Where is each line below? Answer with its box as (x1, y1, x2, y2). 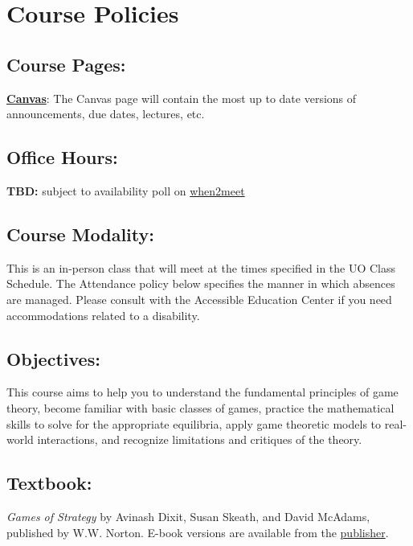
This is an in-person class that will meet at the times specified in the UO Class (6, 259, 396, 276)
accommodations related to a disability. (6, 306, 200, 323)
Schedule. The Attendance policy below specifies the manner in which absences (6, 275, 395, 292)
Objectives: (6, 346, 100, 371)
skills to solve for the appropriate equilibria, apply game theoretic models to (6, 415, 382, 432)
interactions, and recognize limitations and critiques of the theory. (37, 431, 362, 448)
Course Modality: (6, 221, 154, 246)
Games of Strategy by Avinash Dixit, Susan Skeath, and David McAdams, (6, 507, 370, 524)
